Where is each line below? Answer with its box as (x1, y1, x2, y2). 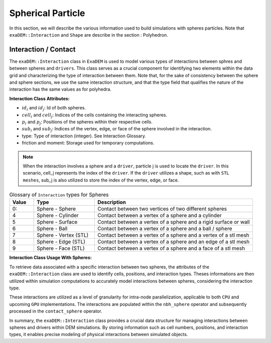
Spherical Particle (9, 8, 85, 19)
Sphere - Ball (37, 225, 68, 232)
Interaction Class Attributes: (9, 95, 70, 101)
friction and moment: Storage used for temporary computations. (22, 140, 155, 146)
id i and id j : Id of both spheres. (22, 105, 86, 112)
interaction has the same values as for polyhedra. (9, 86, 111, 92)
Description (97, 199, 126, 206)
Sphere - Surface (37, 219, 78, 226)
